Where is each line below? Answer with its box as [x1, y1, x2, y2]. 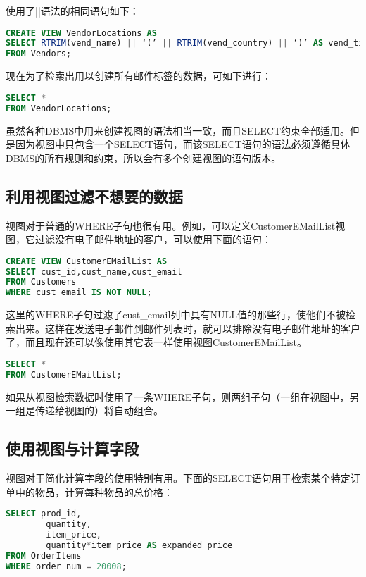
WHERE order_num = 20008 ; [6, 561, 127, 571]
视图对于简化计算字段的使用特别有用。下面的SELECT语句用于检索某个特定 [6, 471, 351, 485]
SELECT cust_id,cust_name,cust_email [6, 266, 182, 277]
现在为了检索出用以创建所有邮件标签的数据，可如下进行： [6, 68, 272, 83]
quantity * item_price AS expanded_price [46, 540, 233, 550]
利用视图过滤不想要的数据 [6, 185, 183, 206]
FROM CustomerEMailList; [6, 369, 122, 380]
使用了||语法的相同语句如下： [6, 4, 139, 18]
